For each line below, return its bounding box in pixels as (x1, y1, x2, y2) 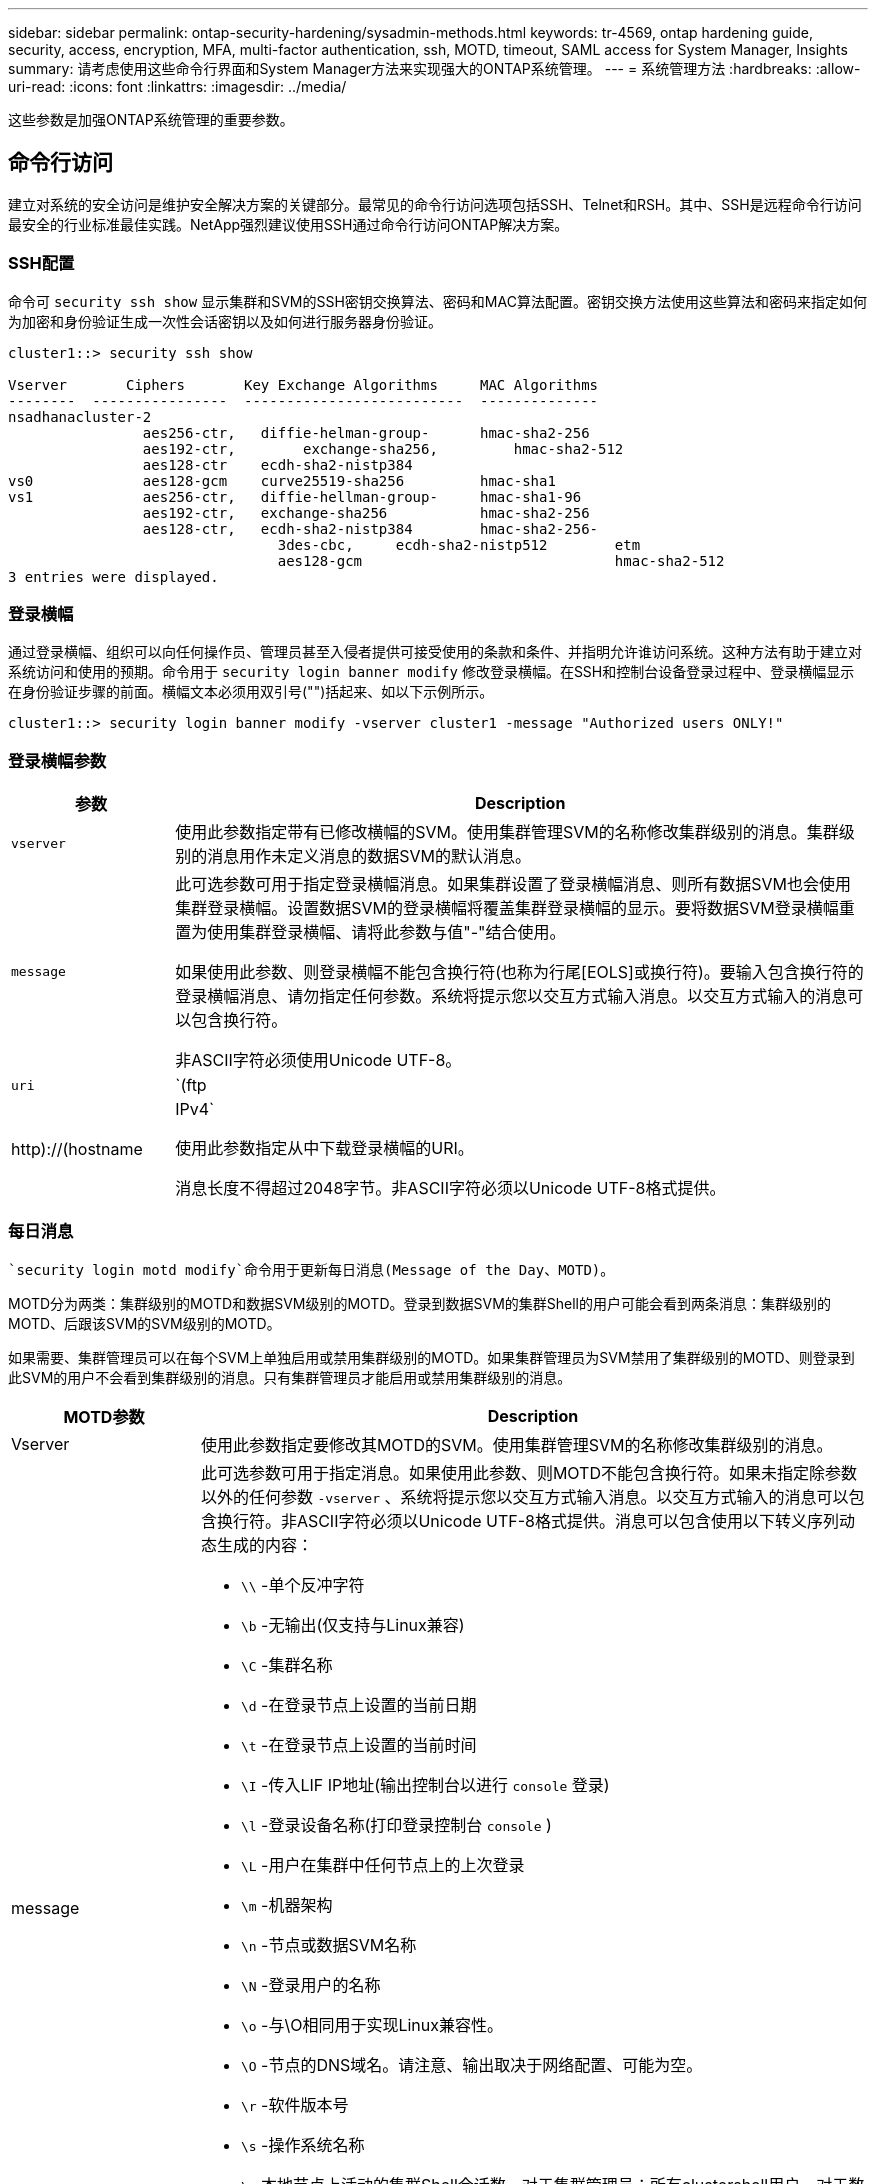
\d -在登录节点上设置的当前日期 (240, 1694, 477, 1715)
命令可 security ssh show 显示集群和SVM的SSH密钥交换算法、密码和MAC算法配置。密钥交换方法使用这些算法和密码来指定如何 (8, 292, 867, 310)
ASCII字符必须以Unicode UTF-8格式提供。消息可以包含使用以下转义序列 (296, 1510, 839, 1531)
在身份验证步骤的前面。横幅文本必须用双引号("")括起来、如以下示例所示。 (8, 683, 494, 701)
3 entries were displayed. (8, 568, 219, 585)
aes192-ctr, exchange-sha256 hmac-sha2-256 (142, 504, 590, 521)
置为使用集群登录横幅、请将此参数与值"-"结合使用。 (175, 922, 566, 943)
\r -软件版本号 (240, 2094, 349, 2115)
